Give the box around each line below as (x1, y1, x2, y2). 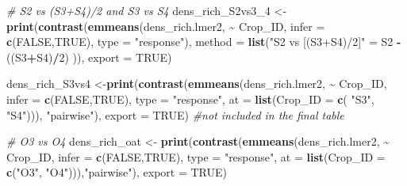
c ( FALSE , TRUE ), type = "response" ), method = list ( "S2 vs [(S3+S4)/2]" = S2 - (6, 33, 401, 50)
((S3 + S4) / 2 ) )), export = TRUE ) (6, 48, 172, 65)
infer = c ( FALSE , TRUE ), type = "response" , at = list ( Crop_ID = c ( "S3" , (6, 90, 374, 107)
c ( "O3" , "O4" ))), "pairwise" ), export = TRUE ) (6, 164, 227, 180)
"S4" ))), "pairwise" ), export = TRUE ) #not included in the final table (6, 106, 344, 123)
